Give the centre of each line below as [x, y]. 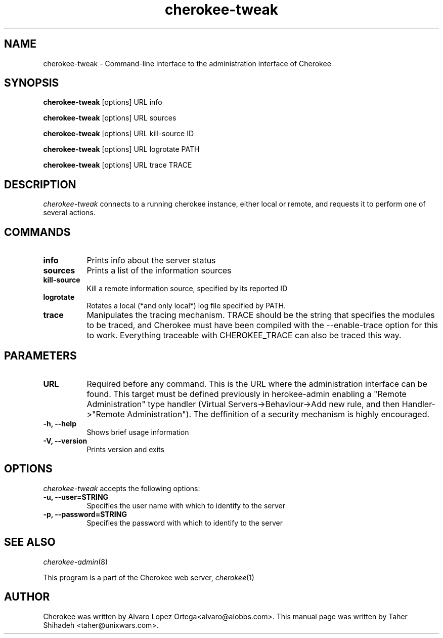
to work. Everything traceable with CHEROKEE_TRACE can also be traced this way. [244, 335]
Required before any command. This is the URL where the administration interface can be [257, 384]
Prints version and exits [125, 449]
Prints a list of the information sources [159, 271]
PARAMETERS [40, 355]
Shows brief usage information [138, 432]
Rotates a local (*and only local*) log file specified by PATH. [186, 306]
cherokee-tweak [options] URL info [103, 102]
